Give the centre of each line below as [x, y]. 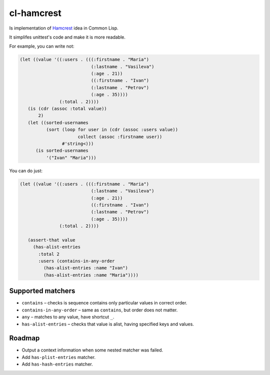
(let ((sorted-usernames [58, 122]
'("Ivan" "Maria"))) [71, 157]
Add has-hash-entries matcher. [57, 364]
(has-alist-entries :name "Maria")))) [91, 275]
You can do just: [26, 171]
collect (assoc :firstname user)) [120, 137]
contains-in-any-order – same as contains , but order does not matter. [100, 310]
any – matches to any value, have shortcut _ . [68, 317]
